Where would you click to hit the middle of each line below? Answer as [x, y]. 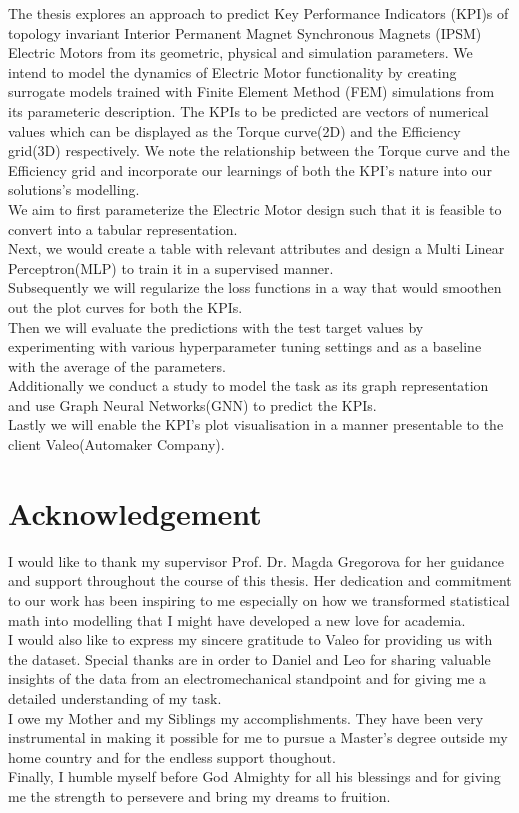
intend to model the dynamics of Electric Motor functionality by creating [232, 71]
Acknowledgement [135, 512]
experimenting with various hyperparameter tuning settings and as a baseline [245, 346]
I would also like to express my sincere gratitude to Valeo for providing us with [250, 639]
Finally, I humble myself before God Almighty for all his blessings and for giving [254, 776]
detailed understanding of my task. [115, 697]
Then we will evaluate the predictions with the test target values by [216, 326]
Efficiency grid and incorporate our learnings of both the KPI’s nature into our [250, 169]
